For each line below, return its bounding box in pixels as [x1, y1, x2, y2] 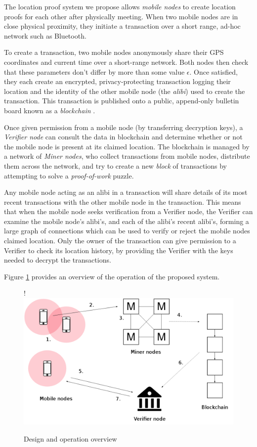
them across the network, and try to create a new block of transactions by [4, 160, 227, 171]
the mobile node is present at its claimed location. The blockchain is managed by [4, 141, 250, 151]
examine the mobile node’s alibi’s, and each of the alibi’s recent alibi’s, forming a [4, 216, 249, 226]
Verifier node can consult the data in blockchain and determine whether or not [4, 132, 243, 142]
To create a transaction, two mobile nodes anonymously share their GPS [4, 47, 224, 57]
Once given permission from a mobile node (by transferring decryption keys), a [4, 122, 243, 132]
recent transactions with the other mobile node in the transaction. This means [4, 196, 241, 207]
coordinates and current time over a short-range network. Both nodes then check [4, 56, 249, 67]
